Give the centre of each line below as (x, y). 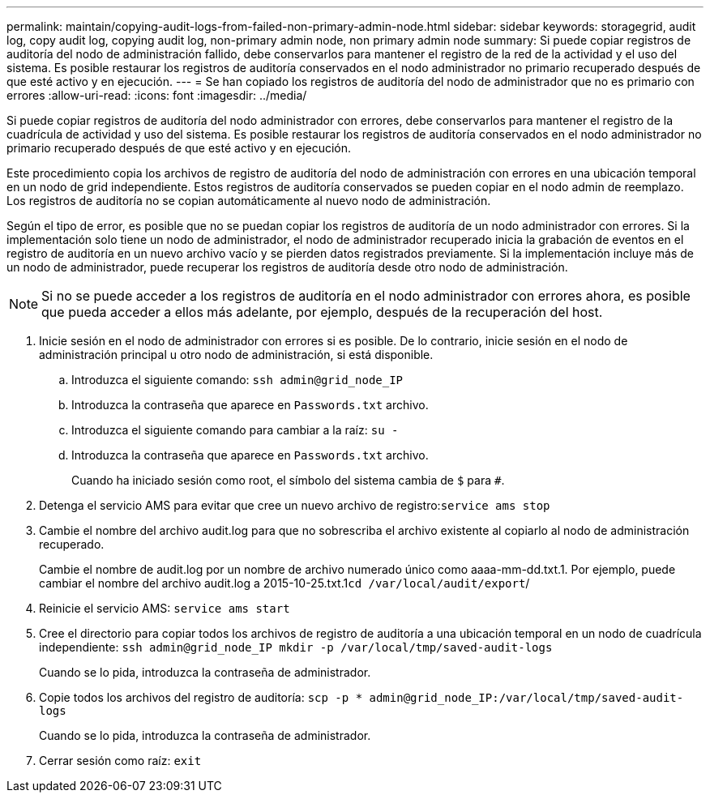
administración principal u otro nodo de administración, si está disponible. (236, 355)
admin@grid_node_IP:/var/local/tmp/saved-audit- (526, 698)
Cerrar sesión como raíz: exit (120, 761)
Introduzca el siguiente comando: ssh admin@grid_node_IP (237, 380)
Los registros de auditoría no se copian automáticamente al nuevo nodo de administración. (249, 201)
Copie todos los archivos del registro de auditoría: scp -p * (201, 697)
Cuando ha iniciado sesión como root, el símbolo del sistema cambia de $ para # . (288, 480)
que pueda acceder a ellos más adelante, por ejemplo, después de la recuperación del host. (322, 312)
